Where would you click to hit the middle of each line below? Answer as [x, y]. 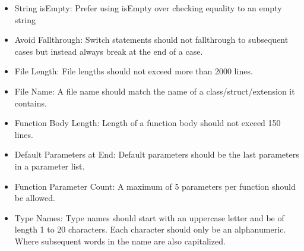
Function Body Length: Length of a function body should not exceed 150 [148, 123]
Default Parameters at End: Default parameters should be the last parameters [157, 154]
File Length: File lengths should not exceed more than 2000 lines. [134, 71]
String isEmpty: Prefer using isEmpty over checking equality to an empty [148, 8]
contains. [31, 103]
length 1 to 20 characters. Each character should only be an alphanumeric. [150, 229]
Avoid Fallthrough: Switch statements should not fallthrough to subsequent [151, 40]
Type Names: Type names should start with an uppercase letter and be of [149, 217]
